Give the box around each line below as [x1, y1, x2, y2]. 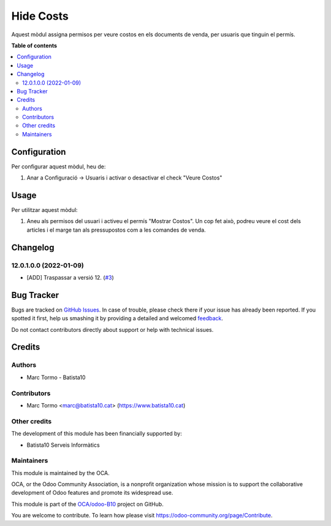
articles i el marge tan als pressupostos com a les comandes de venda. [26, 226, 206, 234]
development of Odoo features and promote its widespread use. [11, 489, 173, 497]
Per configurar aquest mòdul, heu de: [11, 163, 106, 170]
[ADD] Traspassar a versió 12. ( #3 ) [26, 273, 115, 281]
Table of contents [11, 42, 58, 49]
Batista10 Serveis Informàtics [26, 441, 101, 449]
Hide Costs [11, 9, 69, 23]
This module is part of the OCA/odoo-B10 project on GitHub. [11, 500, 164, 508]
